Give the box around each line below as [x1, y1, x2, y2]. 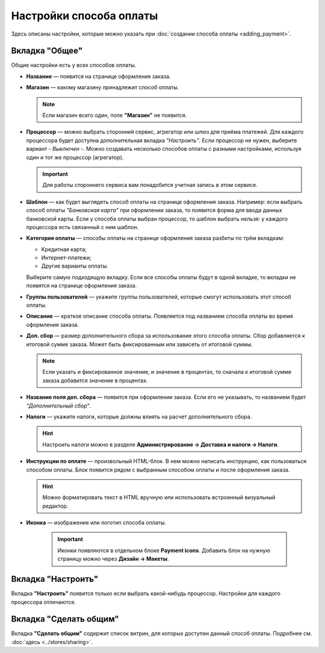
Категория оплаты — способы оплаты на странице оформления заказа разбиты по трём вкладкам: [26, 235, 285, 242]
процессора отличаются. [11, 598, 76, 605]
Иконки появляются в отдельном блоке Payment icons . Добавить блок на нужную [57, 546, 271, 554]
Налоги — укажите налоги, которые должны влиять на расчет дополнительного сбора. [26, 413, 252, 420]
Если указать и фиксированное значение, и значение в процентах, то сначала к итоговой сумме [42, 368, 292, 376]
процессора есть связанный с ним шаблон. [26, 223, 139, 230]
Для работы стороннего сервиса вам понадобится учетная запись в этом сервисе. [42, 181, 258, 189]
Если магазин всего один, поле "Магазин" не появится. [42, 112, 187, 119]
